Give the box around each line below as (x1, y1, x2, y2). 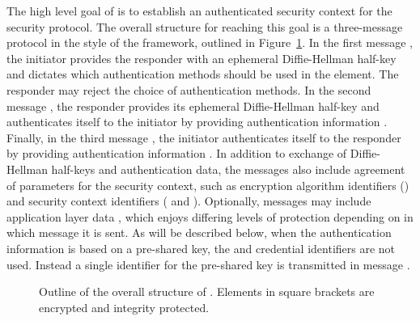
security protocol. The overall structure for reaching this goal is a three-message (6, 18, 403, 35)
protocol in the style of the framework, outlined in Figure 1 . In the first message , (6, 34, 413, 51)
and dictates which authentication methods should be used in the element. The (6, 65, 399, 82)
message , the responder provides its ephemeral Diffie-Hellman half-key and (6, 97, 380, 114)
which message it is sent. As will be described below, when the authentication (6, 224, 392, 241)
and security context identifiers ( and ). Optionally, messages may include (6, 192, 371, 209)
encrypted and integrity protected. (39, 298, 210, 315)
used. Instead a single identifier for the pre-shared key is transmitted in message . (6, 256, 410, 272)
